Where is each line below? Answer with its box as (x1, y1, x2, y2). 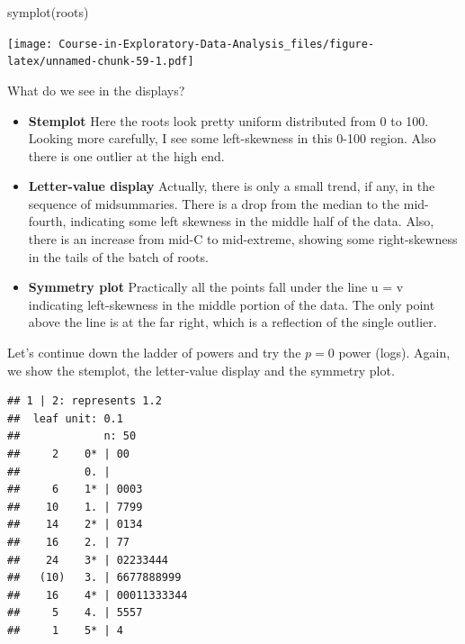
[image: (7, 37, 53, 50)
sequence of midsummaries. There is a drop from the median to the (28, 194, 400, 213)
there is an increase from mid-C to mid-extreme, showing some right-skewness (28, 230, 458, 249)
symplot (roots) (7, 3, 89, 21)
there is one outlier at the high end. (28, 146, 225, 165)
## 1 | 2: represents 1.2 (7, 395, 162, 408)
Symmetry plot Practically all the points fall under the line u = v (28, 277, 404, 296)
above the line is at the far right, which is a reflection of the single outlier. (28, 313, 437, 331)
